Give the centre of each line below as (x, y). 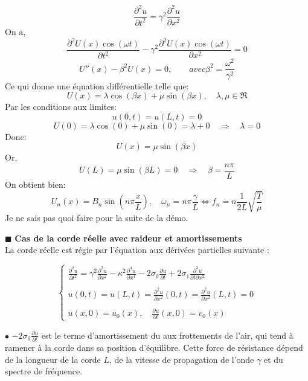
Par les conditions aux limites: (61, 107)
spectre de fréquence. (44, 371)
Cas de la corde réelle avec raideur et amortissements (128, 238)
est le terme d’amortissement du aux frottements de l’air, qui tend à (167, 335)
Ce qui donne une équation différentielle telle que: (97, 85)
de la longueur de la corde (53, 359)
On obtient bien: (35, 184)
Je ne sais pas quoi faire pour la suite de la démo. (97, 218)
